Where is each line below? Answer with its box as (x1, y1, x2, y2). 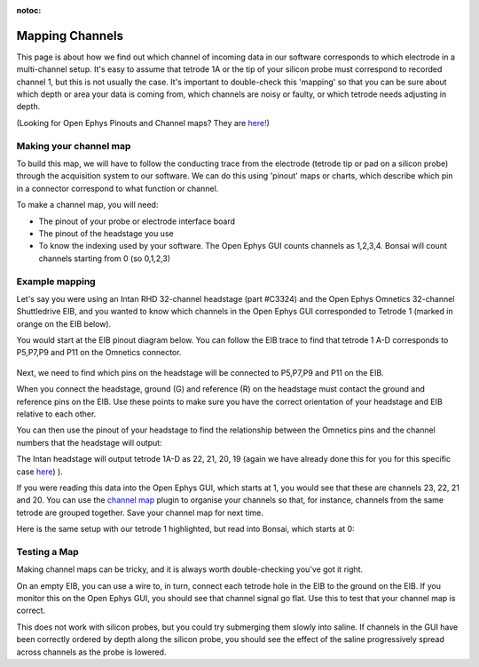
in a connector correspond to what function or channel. (16, 183, 219, 194)
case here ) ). (16, 466, 64, 477)
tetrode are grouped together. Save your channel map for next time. (16, 507, 263, 518)
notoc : (16, 5, 42, 15)
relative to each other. (16, 409, 97, 419)
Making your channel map (16, 139, 131, 152)
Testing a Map (16, 545, 79, 558)
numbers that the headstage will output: (16, 437, 163, 448)
